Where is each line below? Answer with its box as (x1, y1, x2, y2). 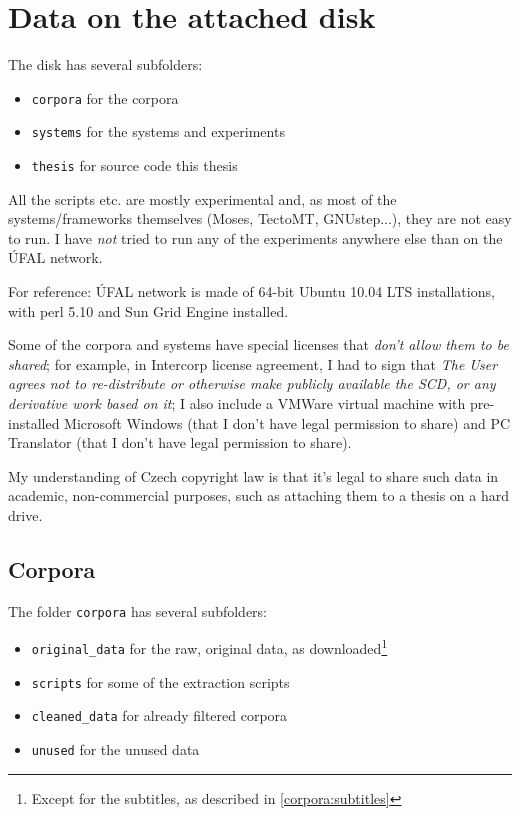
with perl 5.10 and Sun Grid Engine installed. (8, 300, 289, 321)
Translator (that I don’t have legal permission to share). (8, 432, 352, 453)
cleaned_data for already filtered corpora (31, 705, 288, 726)
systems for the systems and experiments (31, 121, 285, 142)
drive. (8, 505, 43, 525)
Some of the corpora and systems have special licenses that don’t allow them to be (8, 334, 509, 355)
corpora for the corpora (31, 87, 179, 108)
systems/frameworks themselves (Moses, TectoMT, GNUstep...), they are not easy (8, 208, 512, 229)
